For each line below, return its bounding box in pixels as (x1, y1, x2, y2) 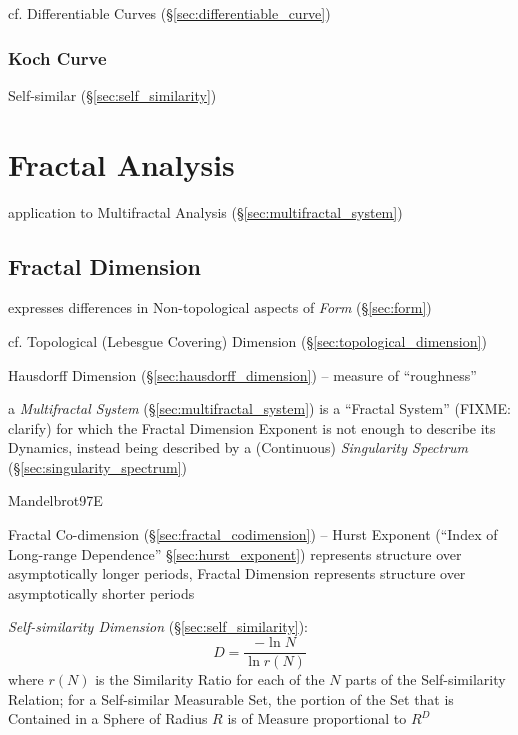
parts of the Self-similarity (345, 669, 506, 690)
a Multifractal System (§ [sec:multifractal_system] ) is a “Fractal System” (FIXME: (8, 398, 511, 419)
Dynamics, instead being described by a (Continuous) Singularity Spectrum (8, 437, 469, 458)
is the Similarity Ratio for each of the (95, 669, 325, 690)
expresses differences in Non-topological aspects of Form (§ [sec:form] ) (8, 297, 432, 318)
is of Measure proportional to (227, 708, 407, 729)
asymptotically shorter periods (8, 582, 195, 603)
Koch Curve (8, 45, 107, 70)
